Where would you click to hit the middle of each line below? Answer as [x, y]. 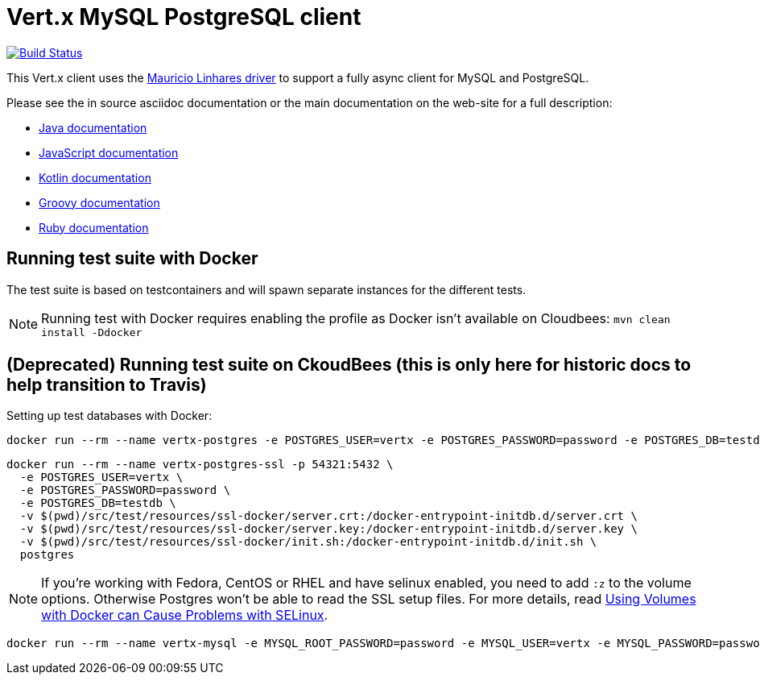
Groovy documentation [99, 202]
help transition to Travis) [107, 385]
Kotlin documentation [95, 177]
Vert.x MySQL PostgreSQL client [184, 17]
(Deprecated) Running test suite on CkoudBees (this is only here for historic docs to [349, 365]
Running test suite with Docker [132, 259]
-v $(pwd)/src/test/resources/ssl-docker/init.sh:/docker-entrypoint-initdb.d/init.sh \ [308, 542]
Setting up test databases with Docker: [109, 416]
